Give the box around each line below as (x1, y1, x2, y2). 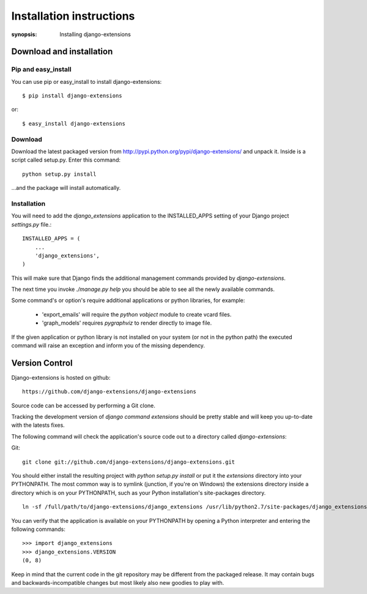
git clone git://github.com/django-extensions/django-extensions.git (22, 458, 235, 465)
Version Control (11, 358, 73, 368)
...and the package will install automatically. (11, 184, 121, 192)
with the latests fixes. (11, 421, 65, 429)
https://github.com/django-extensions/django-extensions (22, 388, 197, 395)
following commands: (11, 525, 65, 533)
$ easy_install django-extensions (22, 120, 125, 127)
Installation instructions (11, 9, 135, 23)
